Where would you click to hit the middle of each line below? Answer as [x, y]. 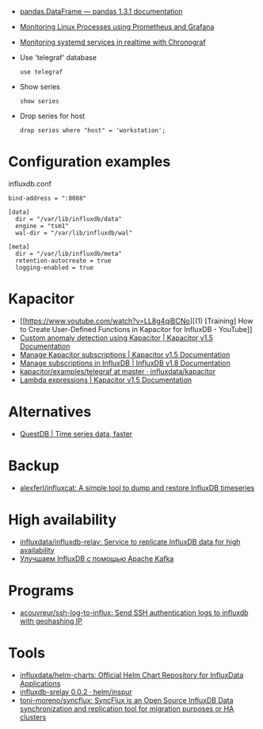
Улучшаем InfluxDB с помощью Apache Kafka [97, 559]
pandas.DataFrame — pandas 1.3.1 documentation [101, 11]
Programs [41, 590]
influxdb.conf [30, 183]
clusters [33, 717]
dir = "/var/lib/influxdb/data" [69, 219]
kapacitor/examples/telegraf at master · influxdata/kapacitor [118, 371]
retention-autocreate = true [63, 261]
